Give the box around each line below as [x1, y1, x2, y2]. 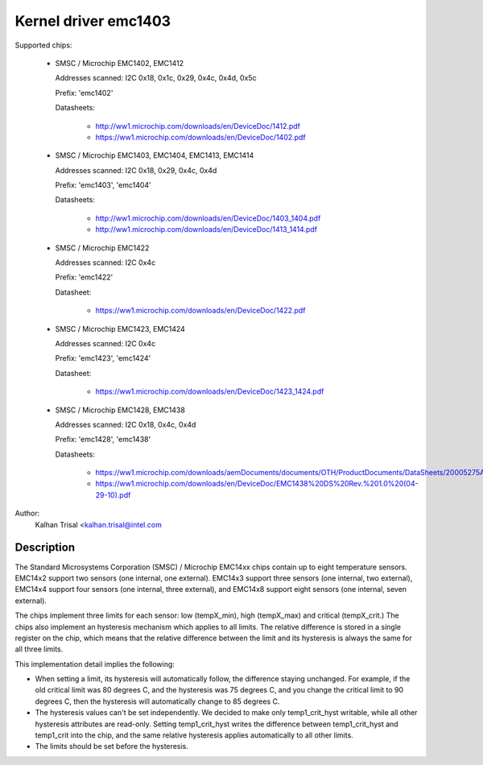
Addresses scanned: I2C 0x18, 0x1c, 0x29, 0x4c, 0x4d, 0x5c [55, 73, 257, 83]
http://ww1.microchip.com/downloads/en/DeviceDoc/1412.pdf [95, 121, 301, 130]
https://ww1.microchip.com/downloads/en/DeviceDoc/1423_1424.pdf [95, 387, 324, 396]
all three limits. [14, 644, 64, 654]
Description [14, 540, 76, 555]
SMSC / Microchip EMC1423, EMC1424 [55, 324, 185, 333]
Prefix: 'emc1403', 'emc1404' [55, 180, 152, 190]
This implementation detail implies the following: [14, 659, 175, 668]
